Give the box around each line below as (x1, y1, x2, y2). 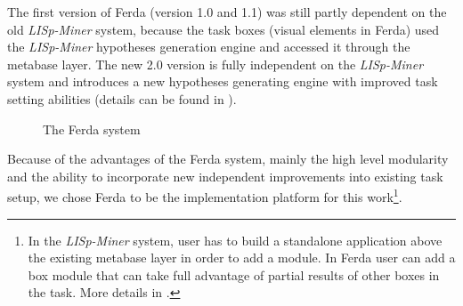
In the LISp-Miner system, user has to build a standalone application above (28, 230, 443, 249)
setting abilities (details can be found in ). (7, 89, 237, 108)
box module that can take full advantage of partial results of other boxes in (28, 265, 440, 284)
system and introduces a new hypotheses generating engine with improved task (7, 72, 438, 91)
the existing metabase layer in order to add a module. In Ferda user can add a (28, 248, 456, 267)
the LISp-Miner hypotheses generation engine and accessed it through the (7, 37, 410, 56)
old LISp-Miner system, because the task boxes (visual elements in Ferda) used (7, 20, 440, 38)
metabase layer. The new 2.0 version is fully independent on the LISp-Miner (7, 54, 424, 73)
